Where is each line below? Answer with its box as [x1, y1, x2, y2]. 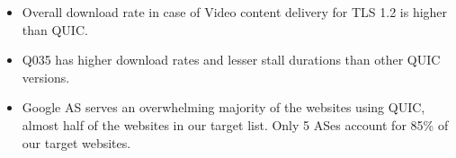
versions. [22, 67, 70, 86]
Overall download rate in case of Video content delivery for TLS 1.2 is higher [22, 3, 448, 21]
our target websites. [22, 133, 131, 152]
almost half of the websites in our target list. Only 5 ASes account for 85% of [22, 115, 449, 134]
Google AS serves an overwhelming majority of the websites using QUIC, [22, 98, 425, 117]
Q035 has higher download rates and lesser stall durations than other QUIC [22, 50, 441, 69]
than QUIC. [22, 20, 88, 39]
